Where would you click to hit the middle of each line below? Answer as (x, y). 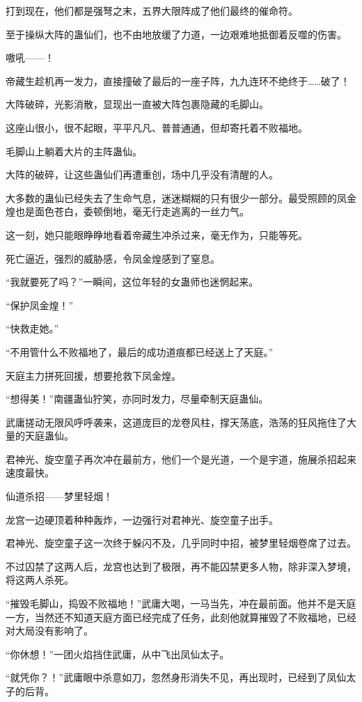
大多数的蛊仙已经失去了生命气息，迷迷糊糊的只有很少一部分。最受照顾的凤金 (181, 197)
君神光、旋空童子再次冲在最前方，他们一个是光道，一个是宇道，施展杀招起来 (181, 459)
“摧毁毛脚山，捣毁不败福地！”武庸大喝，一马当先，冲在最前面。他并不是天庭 (181, 603)
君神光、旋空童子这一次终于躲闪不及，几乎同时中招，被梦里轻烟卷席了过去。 (181, 543)
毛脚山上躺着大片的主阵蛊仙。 (74, 151)
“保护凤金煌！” (40, 305)
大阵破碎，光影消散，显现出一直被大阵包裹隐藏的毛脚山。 (137, 104)
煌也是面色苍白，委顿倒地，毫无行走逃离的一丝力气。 (127, 211)
